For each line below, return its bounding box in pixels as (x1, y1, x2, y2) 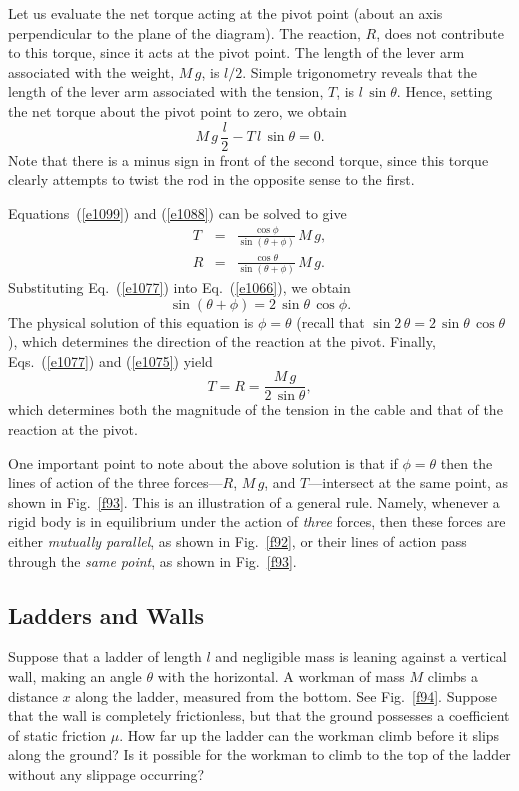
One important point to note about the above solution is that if (8, 452, 398, 473)
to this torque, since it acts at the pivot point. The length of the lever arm (8, 42, 465, 63)
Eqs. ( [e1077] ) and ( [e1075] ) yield (8, 350, 213, 371)
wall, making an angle (8, 666, 142, 687)
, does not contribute (376, 22, 504, 43)
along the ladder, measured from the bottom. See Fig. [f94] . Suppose (75, 685, 497, 706)
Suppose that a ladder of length (8, 646, 202, 667)
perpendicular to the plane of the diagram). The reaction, (8, 22, 361, 43)
